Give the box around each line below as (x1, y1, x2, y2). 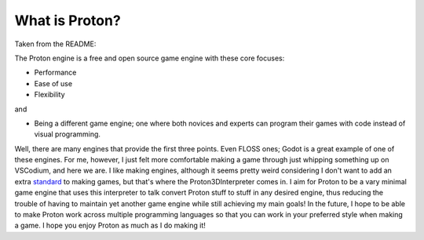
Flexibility (34, 90, 66, 100)
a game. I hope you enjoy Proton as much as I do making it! (14, 220, 206, 231)
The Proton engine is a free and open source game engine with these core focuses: (14, 53, 285, 63)
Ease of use (34, 78, 73, 88)
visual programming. (34, 129, 101, 139)
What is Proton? (14, 12, 121, 29)
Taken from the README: (14, 39, 97, 49)
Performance (34, 67, 77, 78)
